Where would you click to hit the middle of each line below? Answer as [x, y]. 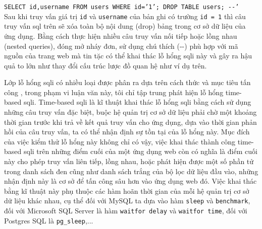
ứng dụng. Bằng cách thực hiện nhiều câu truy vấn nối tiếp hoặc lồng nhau [121, 35]
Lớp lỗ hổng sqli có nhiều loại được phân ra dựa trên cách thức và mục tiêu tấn [127, 82]
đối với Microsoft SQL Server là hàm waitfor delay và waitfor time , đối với [126, 211]
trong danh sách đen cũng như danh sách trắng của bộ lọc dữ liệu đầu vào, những [131, 171]
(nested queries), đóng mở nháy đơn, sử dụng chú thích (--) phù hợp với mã [121, 46]
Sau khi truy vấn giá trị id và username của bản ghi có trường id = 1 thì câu [125, 16]
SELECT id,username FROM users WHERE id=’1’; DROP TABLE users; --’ [122, 7]
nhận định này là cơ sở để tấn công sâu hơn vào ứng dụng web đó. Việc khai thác [130, 181]
